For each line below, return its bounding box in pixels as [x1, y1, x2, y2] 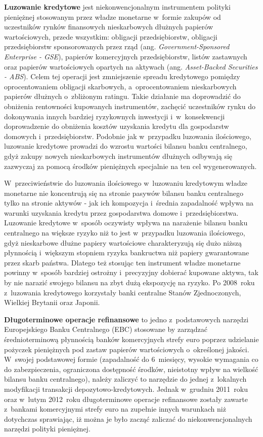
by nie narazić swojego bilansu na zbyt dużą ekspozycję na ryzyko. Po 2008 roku [4, 277, 255, 288]
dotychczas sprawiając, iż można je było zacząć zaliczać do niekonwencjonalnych [4, 413, 252, 424]
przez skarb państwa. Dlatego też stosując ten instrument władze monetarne [4, 257, 241, 267]
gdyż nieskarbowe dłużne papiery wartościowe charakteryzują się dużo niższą [4, 237, 242, 248]
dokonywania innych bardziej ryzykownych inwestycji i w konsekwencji [4, 111, 225, 121]
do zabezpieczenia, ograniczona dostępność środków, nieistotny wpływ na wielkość [4, 363, 258, 374]
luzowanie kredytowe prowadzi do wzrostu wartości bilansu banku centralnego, [4, 141, 247, 151]
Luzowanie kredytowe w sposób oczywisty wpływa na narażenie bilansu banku [4, 217, 248, 228]
